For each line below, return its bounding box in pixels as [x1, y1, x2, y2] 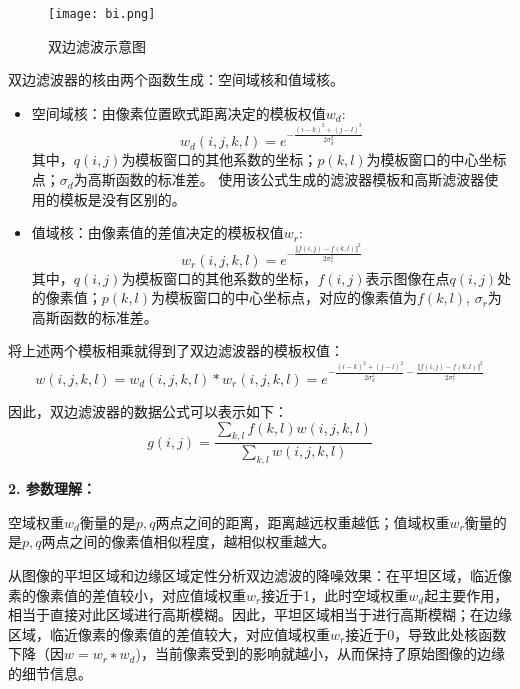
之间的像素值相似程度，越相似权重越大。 [69, 531, 336, 552]
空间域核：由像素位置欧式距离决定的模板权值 [31, 102, 326, 123]
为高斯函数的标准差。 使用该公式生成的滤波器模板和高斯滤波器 [73, 169, 485, 190]
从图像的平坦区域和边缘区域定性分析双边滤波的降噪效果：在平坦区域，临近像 [8, 564, 512, 585]
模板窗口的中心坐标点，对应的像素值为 [165, 287, 418, 308]
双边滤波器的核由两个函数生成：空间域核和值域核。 [8, 69, 344, 90]
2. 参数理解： [8, 478, 96, 499]
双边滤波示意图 [48, 35, 146, 56]
